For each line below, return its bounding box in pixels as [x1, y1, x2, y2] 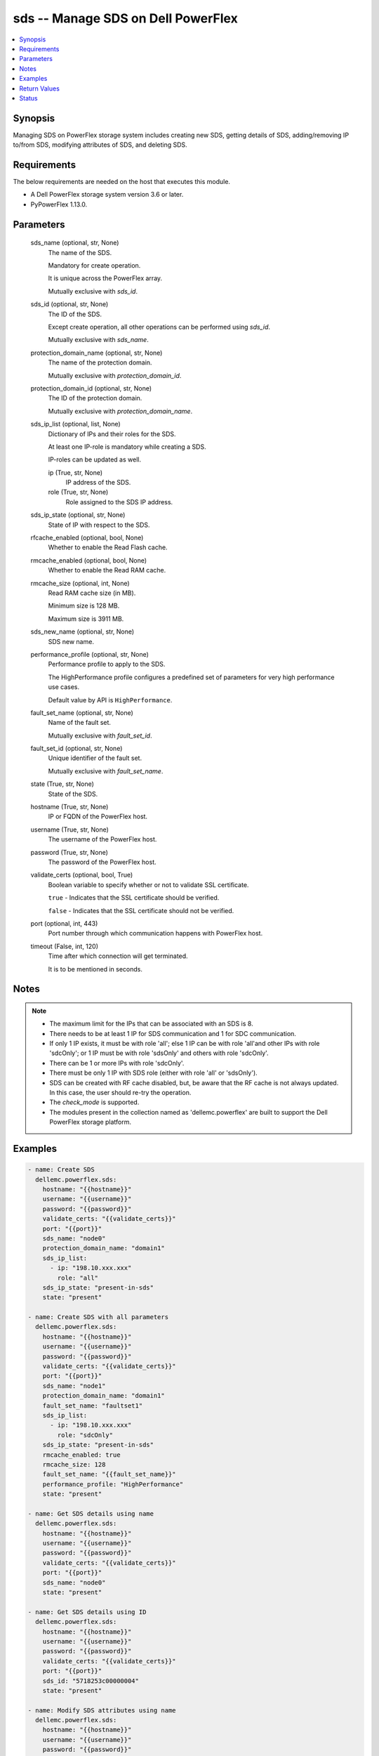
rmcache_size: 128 [42, 1460, 106, 1468]
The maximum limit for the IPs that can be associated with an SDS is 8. [49, 1019, 253, 1028]
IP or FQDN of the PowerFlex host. [48, 812, 147, 821]
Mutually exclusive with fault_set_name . [48, 766, 164, 775]
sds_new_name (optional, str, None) [30, 627, 135, 636]
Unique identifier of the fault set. [48, 754, 142, 762]
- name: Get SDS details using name [27, 1509, 154, 1517]
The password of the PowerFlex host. [48, 858, 157, 866]
